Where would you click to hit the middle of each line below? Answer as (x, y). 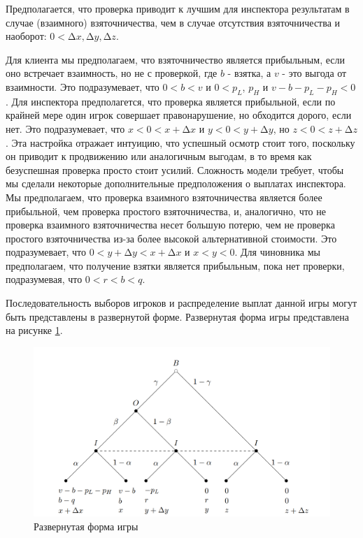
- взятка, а (249, 73)
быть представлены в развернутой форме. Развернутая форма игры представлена (177, 316)
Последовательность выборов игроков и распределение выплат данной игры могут (181, 303)
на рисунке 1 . (34, 330)
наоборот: (26, 36)
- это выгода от (314, 73)
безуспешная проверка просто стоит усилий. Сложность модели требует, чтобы (175, 169)
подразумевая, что (44, 279)
